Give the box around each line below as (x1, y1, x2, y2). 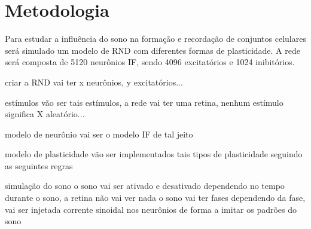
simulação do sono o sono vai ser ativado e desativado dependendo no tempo (5, 179, 285, 192)
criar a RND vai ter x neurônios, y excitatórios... (5, 75, 183, 88)
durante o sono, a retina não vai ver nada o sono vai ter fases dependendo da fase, (5, 191, 306, 204)
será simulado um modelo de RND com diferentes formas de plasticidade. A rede (5, 44, 300, 56)
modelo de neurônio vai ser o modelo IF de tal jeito (5, 127, 193, 140)
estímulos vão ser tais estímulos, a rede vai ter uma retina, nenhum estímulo (5, 96, 283, 108)
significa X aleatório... (5, 108, 85, 120)
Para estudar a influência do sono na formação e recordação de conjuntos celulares (5, 32, 306, 45)
